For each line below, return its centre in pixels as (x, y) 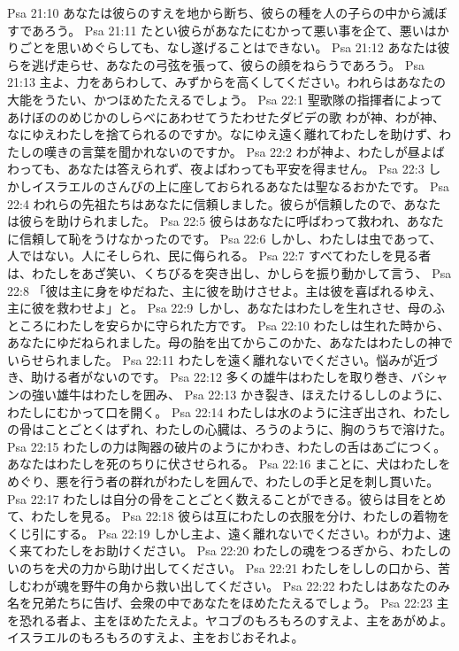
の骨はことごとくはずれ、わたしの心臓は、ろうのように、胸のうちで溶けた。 (230, 429)
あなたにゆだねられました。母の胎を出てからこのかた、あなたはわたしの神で (230, 342)
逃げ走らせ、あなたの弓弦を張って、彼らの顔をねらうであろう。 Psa (228, 64)
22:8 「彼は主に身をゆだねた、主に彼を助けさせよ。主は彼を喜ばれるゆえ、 (225, 290)
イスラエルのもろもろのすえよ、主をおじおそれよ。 (156, 637)
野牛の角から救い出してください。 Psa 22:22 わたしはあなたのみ (266, 585)
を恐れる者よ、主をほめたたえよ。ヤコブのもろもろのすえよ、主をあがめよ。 (230, 620)
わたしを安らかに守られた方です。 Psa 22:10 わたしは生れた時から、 (253, 325)
